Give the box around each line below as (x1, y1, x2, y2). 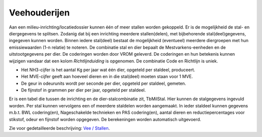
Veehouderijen (9, 7, 70, 18)
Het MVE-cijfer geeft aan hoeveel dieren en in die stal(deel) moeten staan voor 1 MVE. (21, 74, 193, 79)
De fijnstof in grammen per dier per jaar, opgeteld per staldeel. (21, 87, 146, 93)
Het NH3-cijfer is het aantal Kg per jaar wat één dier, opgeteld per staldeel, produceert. (21, 67, 196, 73)
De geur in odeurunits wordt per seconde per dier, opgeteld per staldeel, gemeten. (21, 80, 186, 86)
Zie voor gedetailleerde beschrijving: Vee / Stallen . (9, 125, 110, 131)
